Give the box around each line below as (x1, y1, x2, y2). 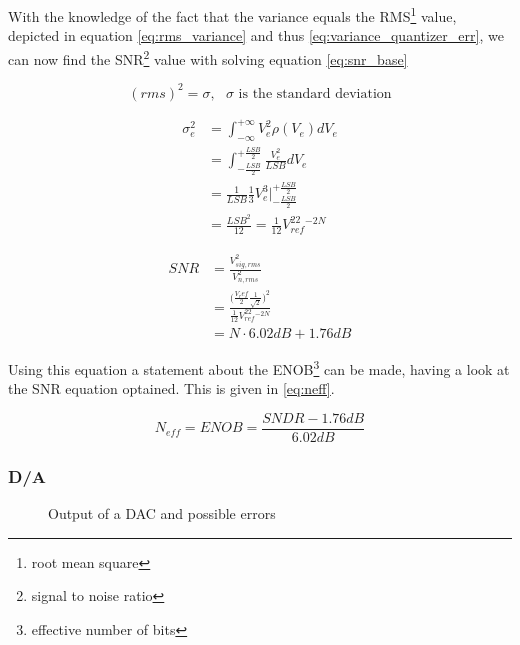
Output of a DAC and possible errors (48, 503, 276, 524)
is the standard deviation (238, 86, 392, 101)
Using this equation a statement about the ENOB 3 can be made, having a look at (8, 355, 510, 379)
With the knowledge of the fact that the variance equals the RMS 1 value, (8, 3, 457, 26)
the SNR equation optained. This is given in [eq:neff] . (8, 378, 335, 399)
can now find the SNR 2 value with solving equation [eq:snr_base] (8, 45, 408, 69)
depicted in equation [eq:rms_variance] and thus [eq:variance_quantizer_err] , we (8, 25, 504, 46)
